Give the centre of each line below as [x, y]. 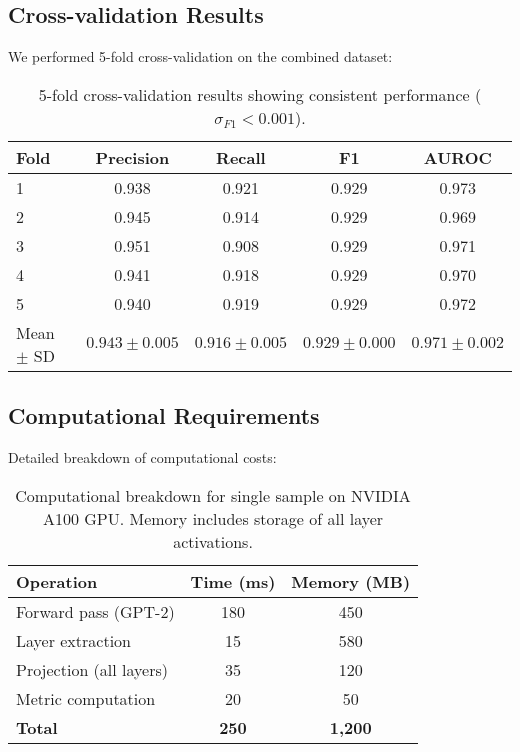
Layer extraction [73, 640]
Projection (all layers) [92, 669]
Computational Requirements [164, 415]
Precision [132, 157]
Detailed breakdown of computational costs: [142, 457]
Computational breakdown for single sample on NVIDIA [213, 495]
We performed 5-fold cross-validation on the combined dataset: [200, 56]
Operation [57, 581]
